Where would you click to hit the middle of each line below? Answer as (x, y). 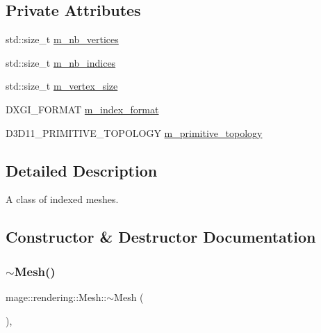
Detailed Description (82, 170)
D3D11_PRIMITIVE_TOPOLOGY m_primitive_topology (134, 132)
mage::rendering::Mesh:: (56, 297)
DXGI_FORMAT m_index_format (82, 109)
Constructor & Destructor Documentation (161, 237)
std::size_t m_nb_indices (61, 62)
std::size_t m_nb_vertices (62, 39)
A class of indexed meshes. (62, 199)
